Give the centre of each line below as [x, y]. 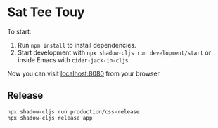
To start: [19, 31]
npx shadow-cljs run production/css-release [73, 112]
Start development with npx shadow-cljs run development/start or [114, 52]
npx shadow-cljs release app [50, 118]
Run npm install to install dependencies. [77, 45]
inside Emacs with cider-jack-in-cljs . [74, 59]
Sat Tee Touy [46, 12]
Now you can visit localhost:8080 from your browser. [84, 73]
